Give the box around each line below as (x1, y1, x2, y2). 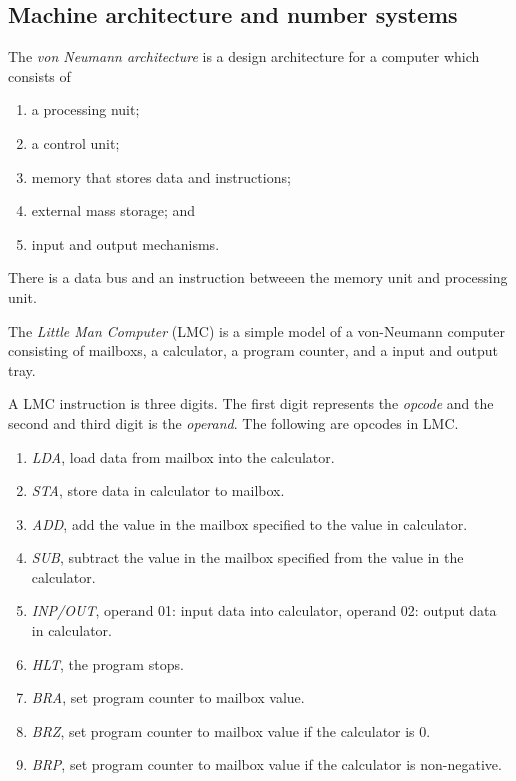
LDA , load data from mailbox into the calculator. (31, 446, 335, 467)
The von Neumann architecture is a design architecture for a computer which (8, 46, 480, 67)
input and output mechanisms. (31, 233, 220, 254)
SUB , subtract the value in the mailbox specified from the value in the (31, 547, 464, 568)
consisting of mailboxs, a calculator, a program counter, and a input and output (8, 340, 499, 361)
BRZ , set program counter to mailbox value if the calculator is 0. (31, 720, 431, 741)
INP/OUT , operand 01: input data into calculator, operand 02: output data (31, 600, 497, 621)
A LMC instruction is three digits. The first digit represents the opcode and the (8, 393, 494, 414)
